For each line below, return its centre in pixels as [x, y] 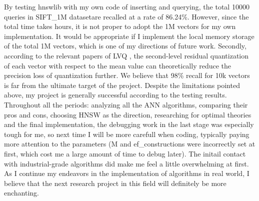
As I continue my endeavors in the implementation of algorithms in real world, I [127, 173]
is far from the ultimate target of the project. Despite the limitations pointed [122, 85]
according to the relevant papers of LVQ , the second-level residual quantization [126, 55]
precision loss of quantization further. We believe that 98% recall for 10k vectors [127, 75]
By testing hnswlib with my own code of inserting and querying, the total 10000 [127, 6]
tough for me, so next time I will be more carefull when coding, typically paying [127, 134]
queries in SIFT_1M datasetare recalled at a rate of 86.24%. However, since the [126, 16]
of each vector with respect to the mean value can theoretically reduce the [118, 65]
